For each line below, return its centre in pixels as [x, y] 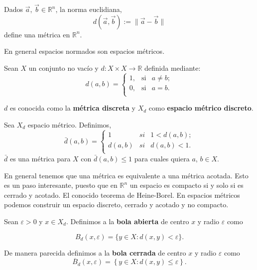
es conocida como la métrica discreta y [72, 108]
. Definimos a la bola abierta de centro [128, 221]
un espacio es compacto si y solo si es [187, 185]
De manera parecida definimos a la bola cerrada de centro [95, 252]
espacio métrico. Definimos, [69, 124]
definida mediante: [173, 68]
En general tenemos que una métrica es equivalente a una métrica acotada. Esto [126, 175]
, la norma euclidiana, [89, 9]
